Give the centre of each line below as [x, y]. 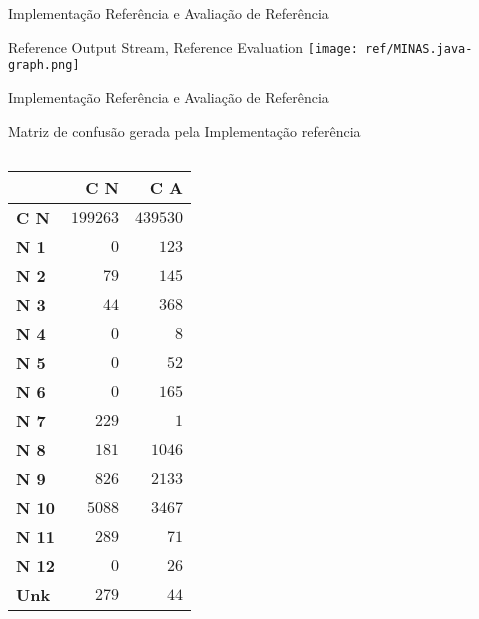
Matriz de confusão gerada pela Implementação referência [184, 130]
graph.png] [44, 65]
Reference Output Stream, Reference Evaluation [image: [183, 46]
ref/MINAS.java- [419, 48]
